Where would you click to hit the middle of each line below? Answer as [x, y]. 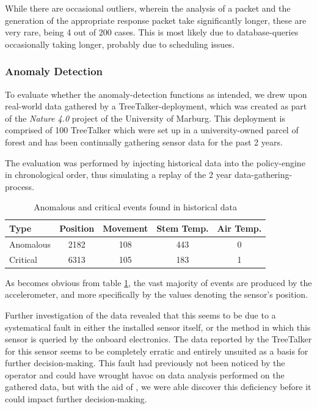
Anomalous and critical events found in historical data [136, 207]
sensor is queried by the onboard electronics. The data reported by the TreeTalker [158, 339]
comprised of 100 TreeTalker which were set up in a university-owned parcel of [152, 130]
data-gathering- [264, 175]
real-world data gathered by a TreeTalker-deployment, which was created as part [156, 106]
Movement [126, 228]
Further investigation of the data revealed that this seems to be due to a [140, 315]
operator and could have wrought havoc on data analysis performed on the [145, 374]
